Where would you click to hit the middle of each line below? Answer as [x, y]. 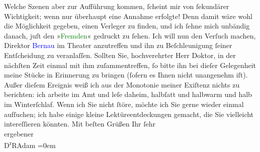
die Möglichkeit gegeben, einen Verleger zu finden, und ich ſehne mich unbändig [127, 26]
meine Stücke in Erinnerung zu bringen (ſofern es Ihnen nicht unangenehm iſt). [126, 75]
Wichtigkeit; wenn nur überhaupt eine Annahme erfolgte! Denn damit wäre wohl [128, 16]
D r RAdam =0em [30, 144]
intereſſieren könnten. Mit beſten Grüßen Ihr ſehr [80, 124]
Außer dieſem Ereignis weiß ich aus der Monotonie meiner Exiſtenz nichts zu [122, 84]
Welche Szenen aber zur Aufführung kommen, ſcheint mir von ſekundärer [117, 6]
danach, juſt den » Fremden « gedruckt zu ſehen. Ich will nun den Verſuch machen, [130, 35]
